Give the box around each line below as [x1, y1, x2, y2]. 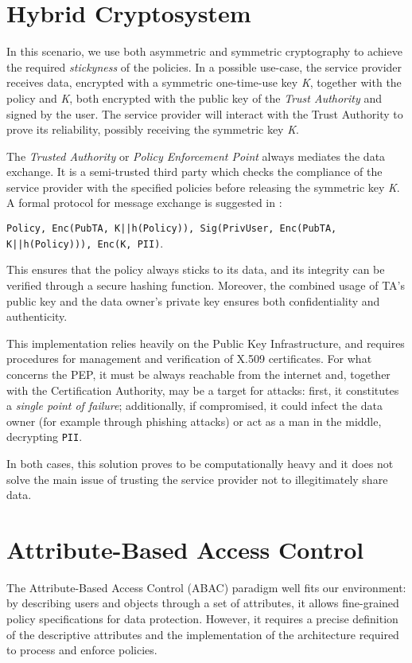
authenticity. [6, 308, 68, 325]
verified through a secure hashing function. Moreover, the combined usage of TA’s [6, 276, 406, 293]
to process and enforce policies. [6, 642, 157, 658]
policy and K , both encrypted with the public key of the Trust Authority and [6, 89, 383, 106]
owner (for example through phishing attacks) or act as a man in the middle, [6, 412, 382, 429]
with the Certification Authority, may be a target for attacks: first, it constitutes [6, 381, 399, 398]
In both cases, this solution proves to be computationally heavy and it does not [6, 454, 394, 471]
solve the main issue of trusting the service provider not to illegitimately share [6, 470, 388, 487]
